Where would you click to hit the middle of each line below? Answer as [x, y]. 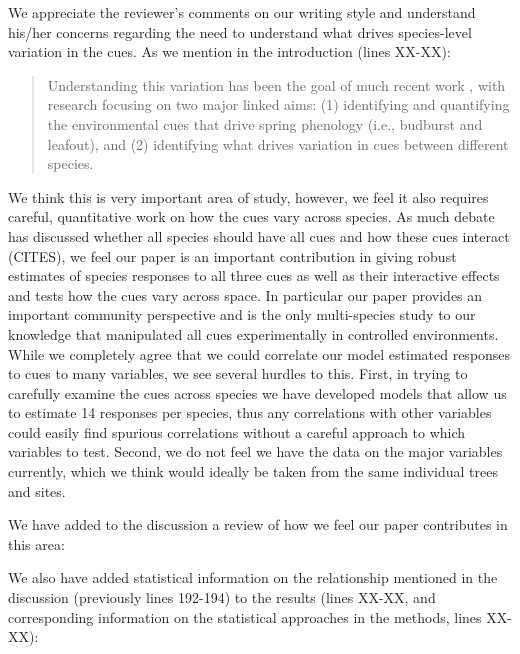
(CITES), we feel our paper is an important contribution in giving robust [232, 255]
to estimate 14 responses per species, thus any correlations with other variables [250, 412]
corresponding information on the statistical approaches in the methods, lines [245, 616]
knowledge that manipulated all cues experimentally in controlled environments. [253, 333]
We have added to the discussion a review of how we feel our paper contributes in [258, 524]
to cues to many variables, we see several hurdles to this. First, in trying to [238, 373]
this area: [36, 543]
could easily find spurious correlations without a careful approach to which [237, 431]
